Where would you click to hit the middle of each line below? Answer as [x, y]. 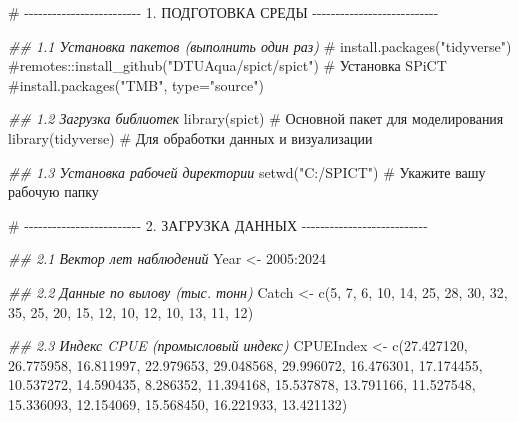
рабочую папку [53, 191]
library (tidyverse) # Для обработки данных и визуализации [190, 137]
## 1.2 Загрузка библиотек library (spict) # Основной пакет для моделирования [256, 118]
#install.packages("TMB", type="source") [136, 84]
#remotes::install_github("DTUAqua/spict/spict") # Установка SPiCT [227, 65]
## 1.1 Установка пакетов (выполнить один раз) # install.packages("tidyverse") [260, 45]
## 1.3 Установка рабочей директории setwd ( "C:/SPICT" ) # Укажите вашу [247, 171]
